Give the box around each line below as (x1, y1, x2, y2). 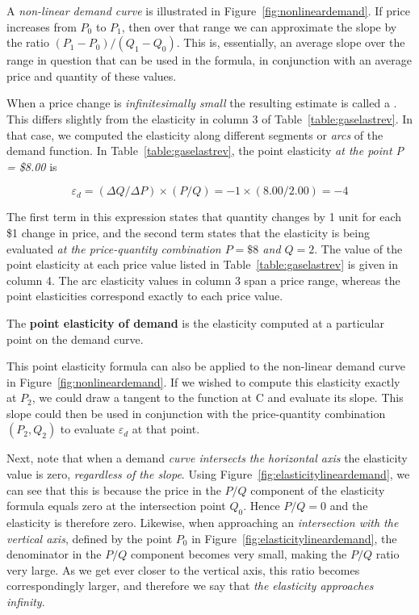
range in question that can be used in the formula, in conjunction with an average (6, 52, 412, 69)
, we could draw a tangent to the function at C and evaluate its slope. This (31, 389, 404, 406)
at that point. (132, 420, 200, 437)
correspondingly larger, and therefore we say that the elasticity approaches (6, 577, 374, 594)
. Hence (243, 497, 280, 514)
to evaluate (60, 420, 115, 437)
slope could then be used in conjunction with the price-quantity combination (6, 404, 386, 421)
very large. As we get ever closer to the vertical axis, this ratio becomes (6, 561, 360, 578)
